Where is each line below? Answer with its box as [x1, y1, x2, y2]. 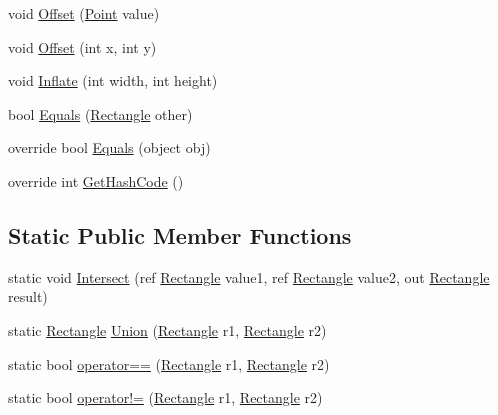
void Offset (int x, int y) [8, 36, 157, 57]
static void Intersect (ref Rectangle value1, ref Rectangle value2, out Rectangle [8, 266, 490, 287]
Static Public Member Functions [8, 219, 352, 250]
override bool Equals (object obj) [8, 137, 211, 158]
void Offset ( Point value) [8, 3, 160, 23]
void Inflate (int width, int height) [8, 70, 218, 91]
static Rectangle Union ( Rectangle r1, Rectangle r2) [8, 319, 327, 340]
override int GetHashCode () [8, 170, 184, 191]
